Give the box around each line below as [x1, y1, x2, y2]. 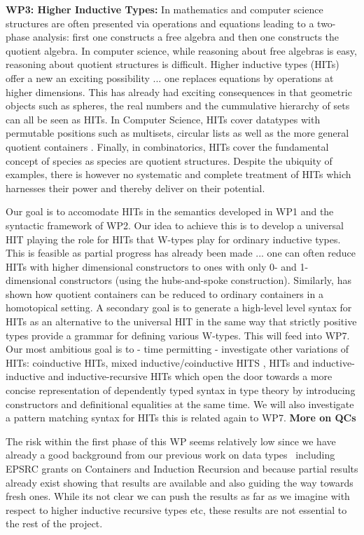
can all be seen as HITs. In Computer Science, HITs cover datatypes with [6, 111, 321, 126]
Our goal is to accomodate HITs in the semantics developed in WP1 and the [6, 204, 334, 219]
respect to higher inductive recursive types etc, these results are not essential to [6, 502, 347, 517]
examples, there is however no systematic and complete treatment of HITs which [6, 167, 351, 182]
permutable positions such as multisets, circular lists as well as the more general [6, 126, 349, 140]
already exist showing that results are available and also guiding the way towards [6, 475, 353, 489]
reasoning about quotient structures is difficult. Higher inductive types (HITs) [6, 57, 339, 72]
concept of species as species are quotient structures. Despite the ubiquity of [6, 153, 332, 168]
